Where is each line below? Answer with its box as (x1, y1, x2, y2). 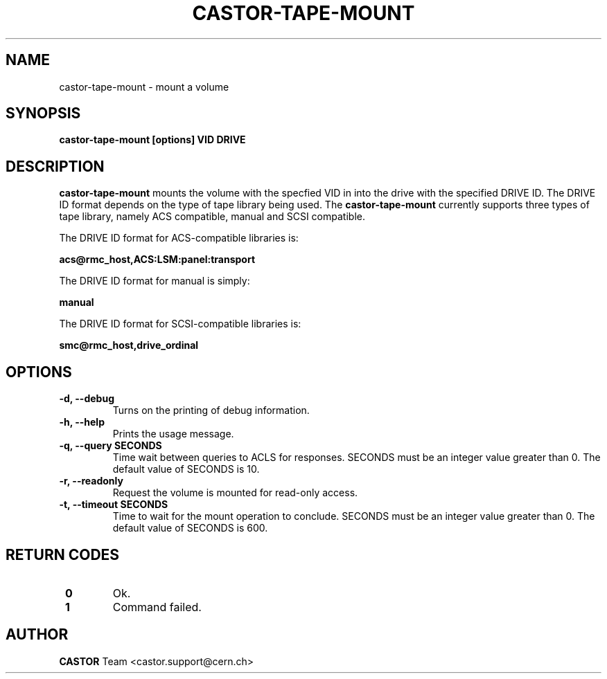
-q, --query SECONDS (59, 440, 162, 452)
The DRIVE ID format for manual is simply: (59, 275, 250, 287)
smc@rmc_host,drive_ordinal (59, 339, 199, 352)
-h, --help (59, 416, 105, 428)
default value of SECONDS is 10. (112, 463, 260, 476)
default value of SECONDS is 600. (112, 522, 268, 534)
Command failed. (112, 599, 202, 614)
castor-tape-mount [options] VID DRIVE (59, 134, 246, 146)
